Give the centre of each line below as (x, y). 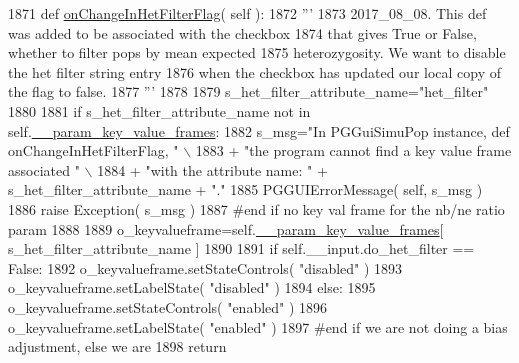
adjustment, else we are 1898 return (117, 346)
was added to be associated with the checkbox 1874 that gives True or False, (242, 32)
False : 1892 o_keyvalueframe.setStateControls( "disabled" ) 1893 (205, 267)
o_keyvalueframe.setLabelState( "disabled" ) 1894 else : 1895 (192, 287)
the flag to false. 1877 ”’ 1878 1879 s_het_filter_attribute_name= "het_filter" (248, 91)
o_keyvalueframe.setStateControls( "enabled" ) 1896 (168, 306)
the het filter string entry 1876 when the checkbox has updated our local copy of (255, 71)
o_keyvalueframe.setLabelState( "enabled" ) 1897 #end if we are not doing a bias (258, 326)
